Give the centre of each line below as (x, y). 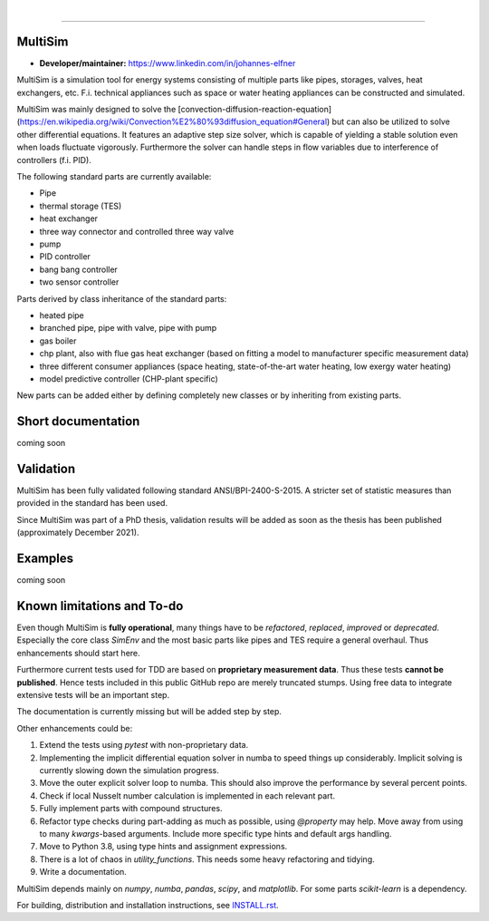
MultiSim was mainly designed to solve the (96, 110)
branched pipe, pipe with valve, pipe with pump (128, 328)
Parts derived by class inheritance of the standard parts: (122, 298)
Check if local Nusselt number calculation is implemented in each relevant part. (187, 795)
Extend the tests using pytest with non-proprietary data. (144, 745)
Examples (45, 559)
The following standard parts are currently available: (114, 177)
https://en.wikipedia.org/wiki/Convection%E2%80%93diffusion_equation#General (173, 121)
